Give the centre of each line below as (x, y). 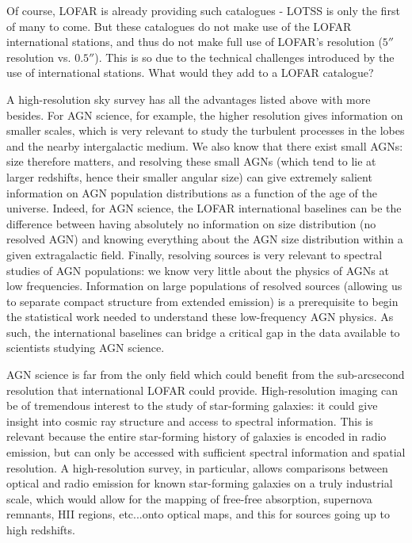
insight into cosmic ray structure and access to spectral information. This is (190, 421)
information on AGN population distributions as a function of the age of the (192, 192)
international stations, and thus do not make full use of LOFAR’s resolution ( (195, 42)
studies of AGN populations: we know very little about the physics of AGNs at (198, 270)
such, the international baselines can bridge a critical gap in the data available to (203, 332)
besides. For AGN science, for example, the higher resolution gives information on (205, 115)
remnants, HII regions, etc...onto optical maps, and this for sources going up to (198, 514)
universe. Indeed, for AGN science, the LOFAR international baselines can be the (204, 208)
